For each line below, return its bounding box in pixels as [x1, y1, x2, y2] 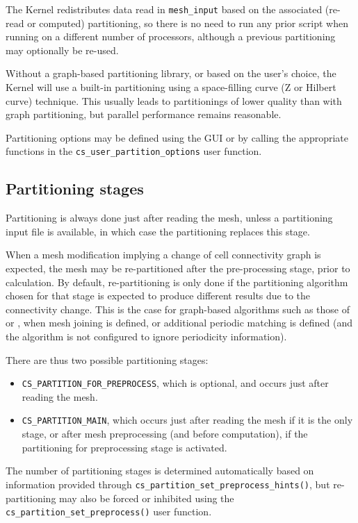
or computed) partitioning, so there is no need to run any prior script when [27, 15, 348, 30]
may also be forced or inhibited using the [59, 490, 234, 505]
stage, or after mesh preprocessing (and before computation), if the [22, 426, 308, 441]
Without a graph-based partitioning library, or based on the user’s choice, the [6, 66, 336, 81]
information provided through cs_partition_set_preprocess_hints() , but [6, 476, 330, 491]
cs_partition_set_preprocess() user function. [6, 504, 212, 519]
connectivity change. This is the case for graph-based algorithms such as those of [6, 301, 350, 316]
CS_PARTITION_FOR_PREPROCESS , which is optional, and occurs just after [22, 376, 329, 390]
